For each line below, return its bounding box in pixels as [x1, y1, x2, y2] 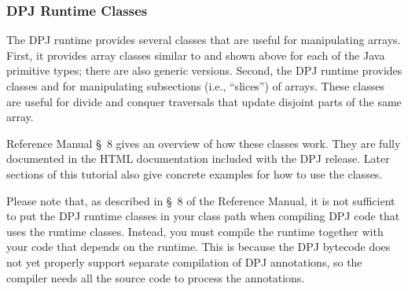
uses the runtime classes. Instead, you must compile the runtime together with [6, 223, 384, 239]
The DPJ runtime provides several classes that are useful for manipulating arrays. [6, 31, 401, 48]
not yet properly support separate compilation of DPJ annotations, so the [6, 253, 362, 270]
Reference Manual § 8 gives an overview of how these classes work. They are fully [6, 134, 401, 151]
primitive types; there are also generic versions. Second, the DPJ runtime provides [6, 62, 402, 79]
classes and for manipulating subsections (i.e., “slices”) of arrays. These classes [6, 78, 384, 94]
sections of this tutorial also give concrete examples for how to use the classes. [6, 165, 383, 182]
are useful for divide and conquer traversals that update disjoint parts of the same [6, 93, 402, 109]
